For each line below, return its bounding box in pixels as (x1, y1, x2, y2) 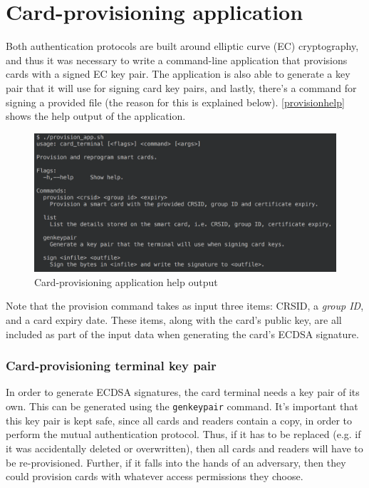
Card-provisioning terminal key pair (6, 357, 217, 375)
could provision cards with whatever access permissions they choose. (6, 469, 303, 484)
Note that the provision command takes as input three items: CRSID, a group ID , (6, 298, 364, 313)
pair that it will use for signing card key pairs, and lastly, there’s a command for (6, 80, 357, 95)
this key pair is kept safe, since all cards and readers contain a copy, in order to (6, 412, 353, 427)
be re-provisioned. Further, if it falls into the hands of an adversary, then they (6, 454, 346, 469)
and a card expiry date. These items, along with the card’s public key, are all (6, 312, 342, 327)
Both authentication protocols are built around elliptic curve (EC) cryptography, (6, 39, 359, 54)
